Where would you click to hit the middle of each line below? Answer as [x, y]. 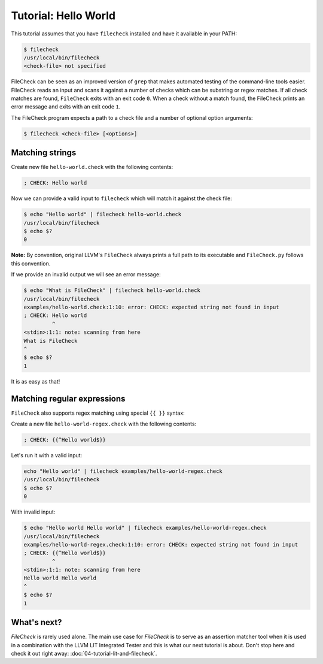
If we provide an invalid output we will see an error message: [86, 274]
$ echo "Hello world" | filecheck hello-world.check [103, 215]
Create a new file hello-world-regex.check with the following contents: [104, 424]
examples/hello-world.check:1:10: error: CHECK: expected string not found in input [151, 307]
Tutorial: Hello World [63, 16]
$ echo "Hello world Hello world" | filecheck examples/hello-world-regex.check [145, 528]
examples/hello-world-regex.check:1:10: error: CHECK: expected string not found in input [161, 544]
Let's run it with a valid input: [47, 455]
